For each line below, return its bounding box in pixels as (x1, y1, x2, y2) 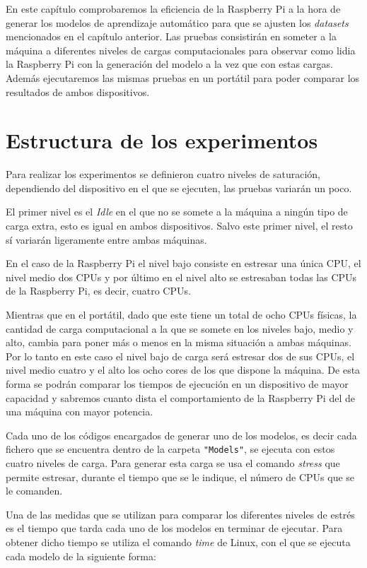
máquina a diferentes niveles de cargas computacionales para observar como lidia (6, 42, 356, 57)
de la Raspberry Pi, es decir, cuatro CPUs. (6, 283, 191, 298)
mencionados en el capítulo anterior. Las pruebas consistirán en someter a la (6, 29, 337, 44)
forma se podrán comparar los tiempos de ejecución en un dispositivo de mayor (6, 377, 349, 391)
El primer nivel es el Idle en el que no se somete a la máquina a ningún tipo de (6, 204, 348, 219)
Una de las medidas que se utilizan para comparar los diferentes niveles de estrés (6, 507, 355, 521)
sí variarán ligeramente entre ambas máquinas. (6, 232, 207, 247)
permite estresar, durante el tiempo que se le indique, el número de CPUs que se (6, 469, 355, 484)
